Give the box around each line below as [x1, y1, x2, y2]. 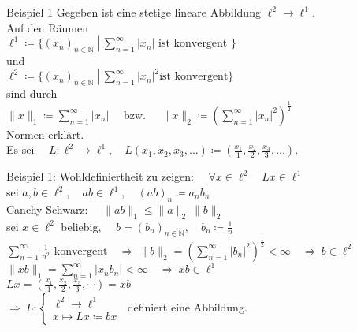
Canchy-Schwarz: [6, 200, 88, 217]
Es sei [6, 141, 35, 158]
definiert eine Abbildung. [127, 299, 247, 315]
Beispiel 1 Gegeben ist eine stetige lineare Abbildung [6, 4, 261, 20]
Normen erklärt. [6, 125, 84, 142]
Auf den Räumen [6, 19, 89, 35]
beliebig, [61, 218, 102, 234]
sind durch [6, 84, 58, 101]
